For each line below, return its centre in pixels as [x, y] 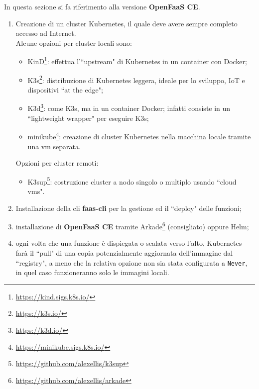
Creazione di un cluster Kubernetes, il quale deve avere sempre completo [127, 23]
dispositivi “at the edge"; [65, 89]
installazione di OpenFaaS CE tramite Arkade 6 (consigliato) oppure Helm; [132, 226]
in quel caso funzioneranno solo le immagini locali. [92, 272]
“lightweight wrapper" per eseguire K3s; [88, 118]
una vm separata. [54, 146]
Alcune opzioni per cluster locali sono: [74, 43]
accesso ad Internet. [46, 33]
